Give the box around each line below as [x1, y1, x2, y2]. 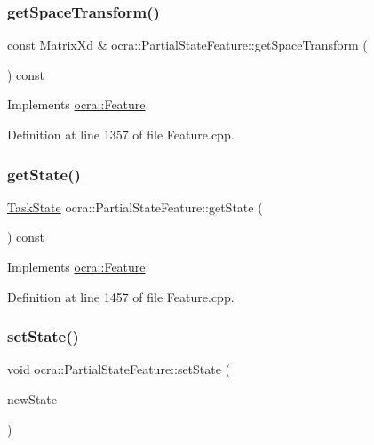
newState [7, 390, 57, 408]
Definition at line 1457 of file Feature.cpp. [7, 287, 235, 306]
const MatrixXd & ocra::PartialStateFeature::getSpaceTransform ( [7, 36, 368, 54]
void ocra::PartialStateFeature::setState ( [7, 360, 231, 378]
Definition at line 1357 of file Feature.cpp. [7, 125, 235, 143]
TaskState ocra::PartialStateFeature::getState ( [7, 197, 263, 216]
